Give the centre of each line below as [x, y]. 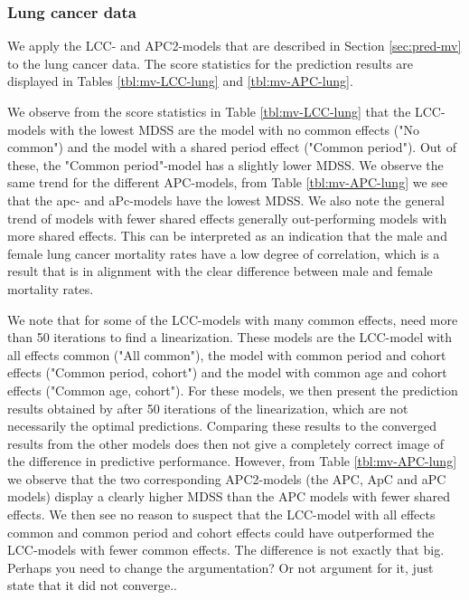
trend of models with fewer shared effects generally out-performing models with [227, 218]
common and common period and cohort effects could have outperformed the [221, 532]
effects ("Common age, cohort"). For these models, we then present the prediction [233, 390]
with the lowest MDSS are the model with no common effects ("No [234, 129]
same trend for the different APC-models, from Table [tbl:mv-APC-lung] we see [228, 182]
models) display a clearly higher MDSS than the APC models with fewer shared [229, 496]
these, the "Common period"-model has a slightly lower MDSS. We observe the [225, 164]
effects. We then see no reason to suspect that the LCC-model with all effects [221, 514]
